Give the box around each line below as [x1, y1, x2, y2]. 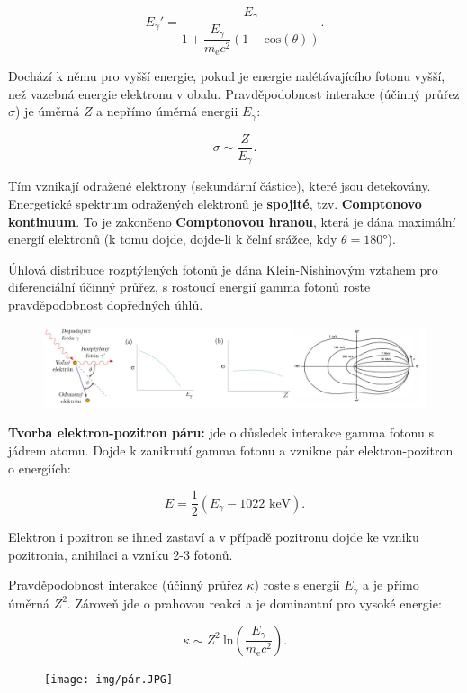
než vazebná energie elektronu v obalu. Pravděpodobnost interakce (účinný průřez [8, 84, 460, 103]
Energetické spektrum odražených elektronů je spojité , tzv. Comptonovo [8, 194, 422, 213]
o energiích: [8, 458, 71, 477]
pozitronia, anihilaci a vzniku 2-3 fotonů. [8, 544, 233, 563]
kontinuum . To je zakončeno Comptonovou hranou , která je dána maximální [8, 211, 456, 230]
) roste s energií [254, 575, 340, 594]
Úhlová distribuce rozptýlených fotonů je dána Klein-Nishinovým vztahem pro [8, 259, 438, 278]
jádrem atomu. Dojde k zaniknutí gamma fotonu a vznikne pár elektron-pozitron [8, 441, 454, 460]
